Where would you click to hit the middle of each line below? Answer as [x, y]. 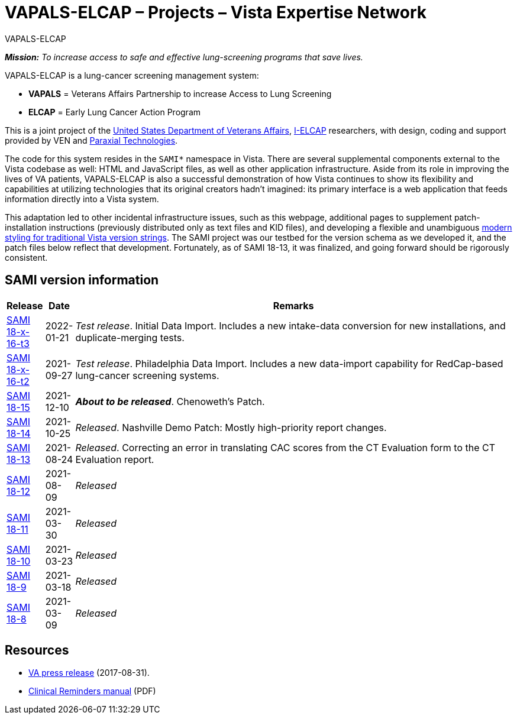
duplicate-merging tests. [130, 337]
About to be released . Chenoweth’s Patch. [170, 401]
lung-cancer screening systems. [147, 375]
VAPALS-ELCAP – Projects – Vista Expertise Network [216, 12]
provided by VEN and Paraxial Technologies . [91, 140]
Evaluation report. [115, 459]
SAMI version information [82, 280]
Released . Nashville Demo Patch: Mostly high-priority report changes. [231, 427]
